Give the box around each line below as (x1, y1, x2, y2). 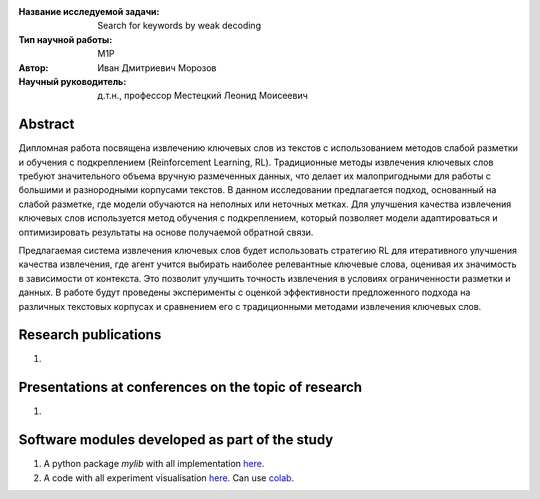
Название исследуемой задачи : (18, 6, 160, 17)
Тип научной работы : (18, 33, 113, 45)
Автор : (18, 61, 49, 74)
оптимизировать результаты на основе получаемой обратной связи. (18, 226, 314, 238)
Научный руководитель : (18, 75, 127, 87)
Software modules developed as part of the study (18, 431, 334, 449)
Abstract (18, 116, 75, 133)
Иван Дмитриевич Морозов (97, 61, 217, 74)
